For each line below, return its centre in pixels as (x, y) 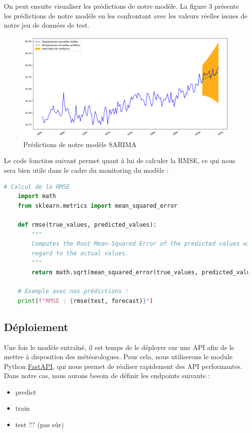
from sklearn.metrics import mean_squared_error (97, 206)
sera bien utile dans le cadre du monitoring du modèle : (86, 170)
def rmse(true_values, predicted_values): (87, 225)
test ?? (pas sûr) (39, 425)
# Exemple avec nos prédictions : (73, 291)
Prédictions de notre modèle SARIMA (80, 144)
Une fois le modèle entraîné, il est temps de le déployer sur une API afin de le (119, 347)
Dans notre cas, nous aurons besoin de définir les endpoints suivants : (107, 375)
